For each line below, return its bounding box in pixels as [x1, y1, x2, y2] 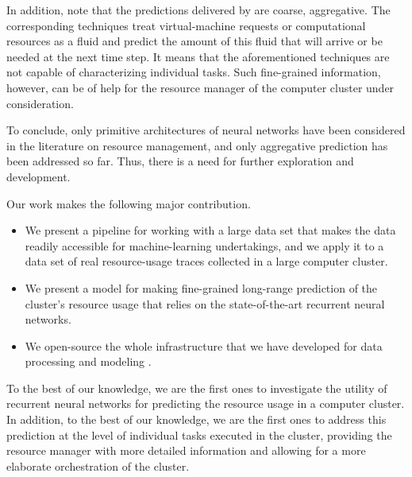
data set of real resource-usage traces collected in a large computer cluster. [25, 253, 388, 270]
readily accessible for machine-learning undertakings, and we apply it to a [25, 237, 384, 254]
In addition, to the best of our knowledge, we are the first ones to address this [6, 411, 387, 428]
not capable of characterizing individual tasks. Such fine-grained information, [6, 64, 381, 80]
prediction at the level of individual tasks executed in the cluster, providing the [6, 426, 392, 443]
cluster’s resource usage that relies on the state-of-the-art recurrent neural [25, 295, 385, 312]
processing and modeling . [25, 353, 152, 370]
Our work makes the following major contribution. [6, 195, 251, 211]
